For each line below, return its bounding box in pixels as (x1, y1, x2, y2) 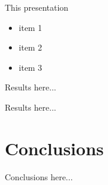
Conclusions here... (5, 170, 73, 183)
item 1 (18, 21, 42, 33)
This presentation (5, 1, 69, 13)
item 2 (18, 41, 42, 54)
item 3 (18, 61, 42, 73)
